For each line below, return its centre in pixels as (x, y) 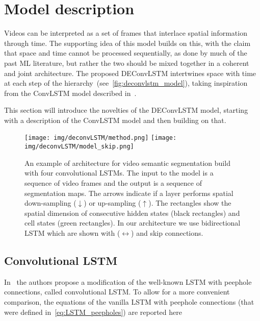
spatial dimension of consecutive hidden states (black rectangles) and (132, 213)
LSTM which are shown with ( (72, 232)
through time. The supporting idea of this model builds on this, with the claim (127, 43)
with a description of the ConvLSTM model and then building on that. (115, 120)
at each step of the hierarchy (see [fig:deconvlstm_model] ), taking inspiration (126, 83)
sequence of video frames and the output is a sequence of (113, 182)
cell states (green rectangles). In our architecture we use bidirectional (133, 223)
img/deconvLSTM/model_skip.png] (79, 147)
